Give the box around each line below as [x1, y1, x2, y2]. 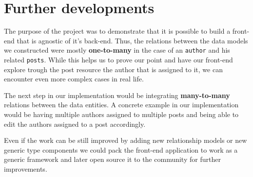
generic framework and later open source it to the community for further [4, 154, 221, 164]
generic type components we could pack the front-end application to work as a [4, 144, 238, 155]
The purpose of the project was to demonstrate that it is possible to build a [4, 26, 231, 36]
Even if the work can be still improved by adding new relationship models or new [4, 135, 247, 145]
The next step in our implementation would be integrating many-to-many [4, 90, 230, 100]
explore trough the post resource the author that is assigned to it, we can [4, 64, 223, 74]
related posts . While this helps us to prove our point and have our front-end [4, 54, 233, 64]
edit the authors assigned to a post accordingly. [4, 118, 146, 129]
